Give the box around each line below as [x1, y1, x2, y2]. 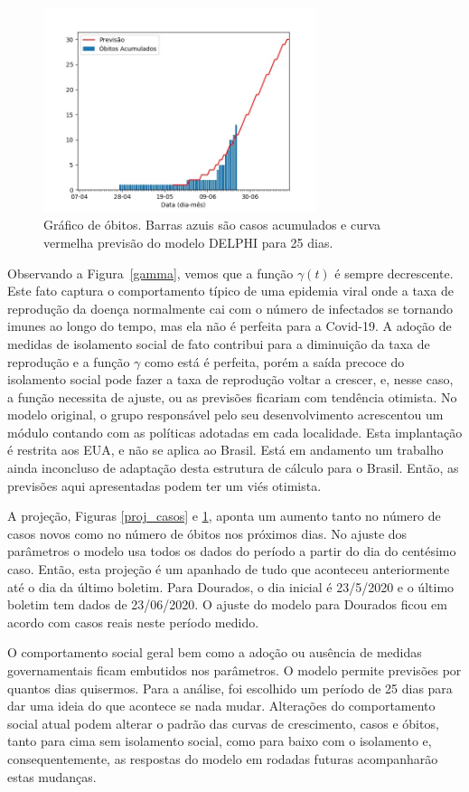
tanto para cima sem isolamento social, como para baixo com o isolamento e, [7, 731, 432, 750]
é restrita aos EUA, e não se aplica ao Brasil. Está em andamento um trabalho [7, 440, 444, 459]
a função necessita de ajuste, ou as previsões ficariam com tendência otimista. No [7, 387, 457, 406]
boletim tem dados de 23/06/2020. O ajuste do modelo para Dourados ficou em [7, 595, 447, 614]
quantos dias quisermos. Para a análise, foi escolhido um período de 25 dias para [7, 678, 453, 697]
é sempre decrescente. [334, 263, 454, 282]
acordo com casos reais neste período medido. [7, 612, 259, 631]
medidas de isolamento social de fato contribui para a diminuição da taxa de [7, 334, 430, 353]
